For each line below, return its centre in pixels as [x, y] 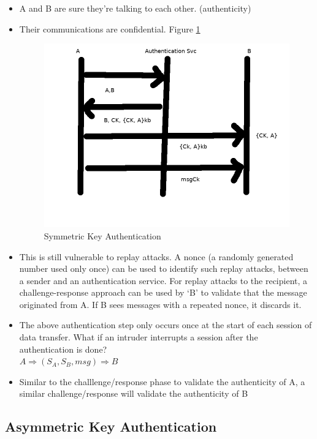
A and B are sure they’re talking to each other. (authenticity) [135, 8]
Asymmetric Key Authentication [111, 426]
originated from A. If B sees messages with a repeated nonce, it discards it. [160, 304]
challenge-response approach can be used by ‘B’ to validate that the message [163, 292]
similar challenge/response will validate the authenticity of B [134, 393]
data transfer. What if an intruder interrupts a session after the [139, 337]
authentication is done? [63, 349]
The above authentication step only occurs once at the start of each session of [166, 325]
